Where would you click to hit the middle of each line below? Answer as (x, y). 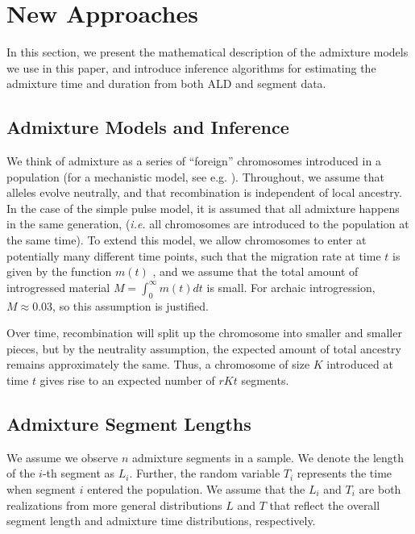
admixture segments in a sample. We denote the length (268, 457)
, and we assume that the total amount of (255, 271)
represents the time (344, 473)
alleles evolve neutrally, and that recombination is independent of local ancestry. (204, 192)
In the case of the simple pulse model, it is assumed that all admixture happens (203, 208)
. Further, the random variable (205, 473)
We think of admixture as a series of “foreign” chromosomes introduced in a (194, 161)
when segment (41, 489)
